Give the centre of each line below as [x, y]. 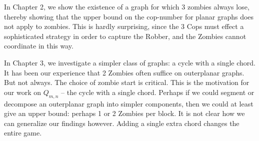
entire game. [23, 133]
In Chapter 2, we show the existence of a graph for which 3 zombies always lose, [127, 6]
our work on [22, 92]
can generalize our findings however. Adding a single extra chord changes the [122, 123]
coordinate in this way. [39, 46]
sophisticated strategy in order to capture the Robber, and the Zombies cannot [125, 36]
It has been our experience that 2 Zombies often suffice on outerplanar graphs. [124, 72]
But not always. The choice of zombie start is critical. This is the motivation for [127, 82]
